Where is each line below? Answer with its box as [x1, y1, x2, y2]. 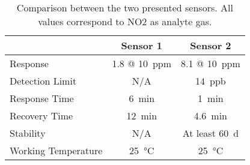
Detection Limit [10, 74, 77, 88]
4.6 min [194, 109, 227, 122]
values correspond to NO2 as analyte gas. [38, 14, 212, 28]
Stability [10, 126, 46, 140]
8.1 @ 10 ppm [181, 56, 240, 70]
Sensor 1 [121, 38, 162, 52]
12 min [126, 109, 157, 122]
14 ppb [195, 74, 226, 88]
